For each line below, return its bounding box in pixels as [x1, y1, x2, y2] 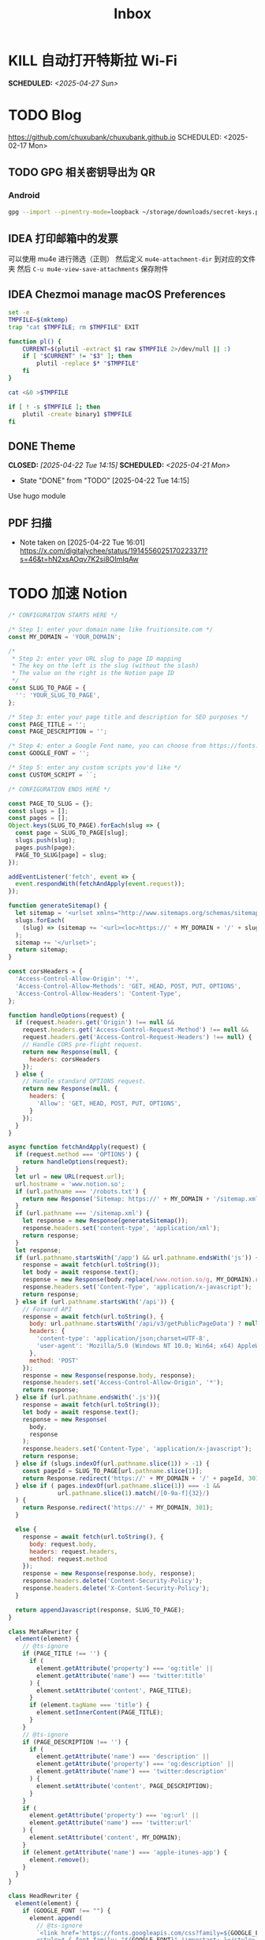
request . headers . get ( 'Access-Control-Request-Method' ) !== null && [22, 1026, 248, 1034]
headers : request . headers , [28, 1547, 118, 1555]
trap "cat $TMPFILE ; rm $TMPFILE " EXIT [8, 323, 140, 331]
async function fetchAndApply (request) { [8, 1143, 147, 1152]
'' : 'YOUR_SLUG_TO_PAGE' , [15, 691, 101, 699]
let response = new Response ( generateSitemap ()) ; [22, 1217, 189, 1225]
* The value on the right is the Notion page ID [11, 670, 175, 678]
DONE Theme [8, 439, 77, 453]
